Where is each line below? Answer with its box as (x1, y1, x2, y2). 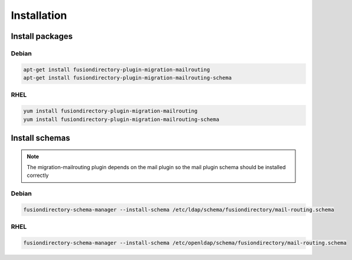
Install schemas (11, 133, 70, 143)
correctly (27, 172, 49, 179)
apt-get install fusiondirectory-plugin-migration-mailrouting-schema (23, 74, 232, 81)
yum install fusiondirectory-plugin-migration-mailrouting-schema (23, 116, 219, 123)
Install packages (11, 31, 73, 41)
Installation (11, 9, 67, 22)
